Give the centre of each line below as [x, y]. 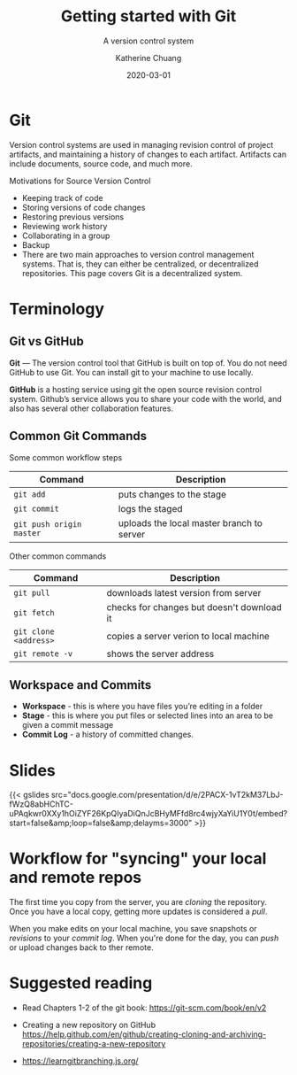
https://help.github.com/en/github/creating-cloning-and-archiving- [144, 1034]
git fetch [34, 612]
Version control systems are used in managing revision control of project [141, 144]
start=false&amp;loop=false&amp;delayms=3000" [101, 823]
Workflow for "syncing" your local [138, 858]
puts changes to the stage [172, 494]
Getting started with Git [148, 16]
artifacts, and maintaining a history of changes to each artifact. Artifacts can [148, 154]
